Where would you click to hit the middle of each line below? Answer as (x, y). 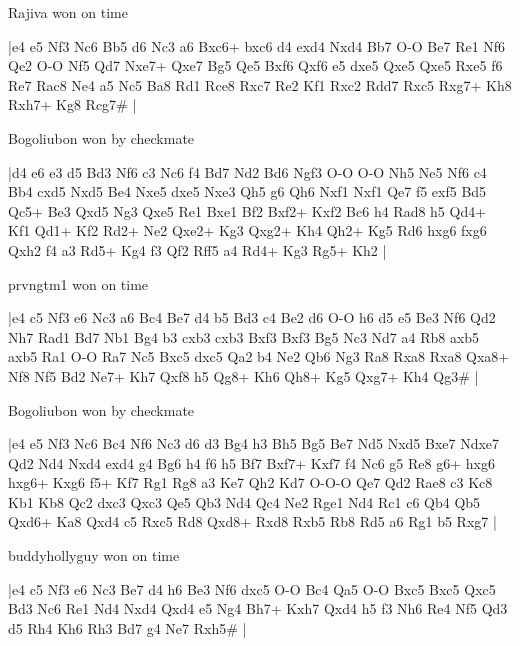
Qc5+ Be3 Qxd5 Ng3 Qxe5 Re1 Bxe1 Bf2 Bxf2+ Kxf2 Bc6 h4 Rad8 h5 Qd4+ (247, 210)
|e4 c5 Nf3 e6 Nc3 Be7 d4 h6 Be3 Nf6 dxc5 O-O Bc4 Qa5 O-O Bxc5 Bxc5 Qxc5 (252, 588)
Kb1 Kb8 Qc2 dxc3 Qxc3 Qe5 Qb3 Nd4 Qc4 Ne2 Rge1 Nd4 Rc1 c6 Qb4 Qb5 (244, 501)
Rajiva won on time (68, 12)
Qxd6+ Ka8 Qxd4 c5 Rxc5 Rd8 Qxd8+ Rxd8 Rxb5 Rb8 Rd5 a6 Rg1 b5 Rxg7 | (252, 521)
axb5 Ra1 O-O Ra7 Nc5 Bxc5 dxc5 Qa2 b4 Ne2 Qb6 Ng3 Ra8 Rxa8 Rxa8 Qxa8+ (259, 356)
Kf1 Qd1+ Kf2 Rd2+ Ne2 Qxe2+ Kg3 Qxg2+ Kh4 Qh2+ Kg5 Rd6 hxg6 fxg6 (247, 230)
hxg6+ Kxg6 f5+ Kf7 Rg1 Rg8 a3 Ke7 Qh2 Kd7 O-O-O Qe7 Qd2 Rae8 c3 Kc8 (250, 482)
